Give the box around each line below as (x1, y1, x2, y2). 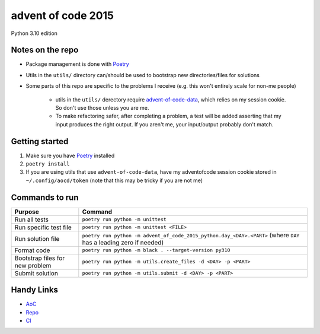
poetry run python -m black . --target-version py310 (82, 247, 231, 253)
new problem (14, 261, 52, 269)
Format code (14, 246, 50, 255)
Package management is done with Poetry (25, 61, 130, 68)
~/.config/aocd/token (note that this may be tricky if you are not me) (25, 177, 203, 184)
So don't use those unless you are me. (55, 104, 149, 112)
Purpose (14, 208, 40, 216)
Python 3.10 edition (11, 30, 57, 37)
